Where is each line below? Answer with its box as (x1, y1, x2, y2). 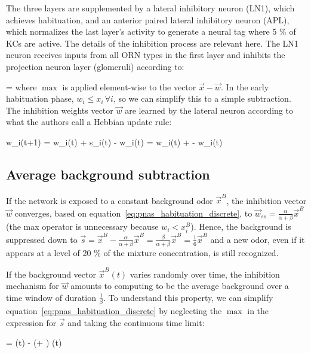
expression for (6, 316, 57, 328)
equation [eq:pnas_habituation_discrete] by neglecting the (6, 305, 222, 317)
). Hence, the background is (190, 220, 291, 233)
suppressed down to (6, 233, 78, 245)
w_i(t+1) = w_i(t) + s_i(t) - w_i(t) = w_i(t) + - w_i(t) (6, 135, 223, 148)
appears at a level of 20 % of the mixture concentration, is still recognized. (6, 247, 279, 259)
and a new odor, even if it (210, 233, 305, 245)
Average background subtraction (6, 165, 210, 183)
